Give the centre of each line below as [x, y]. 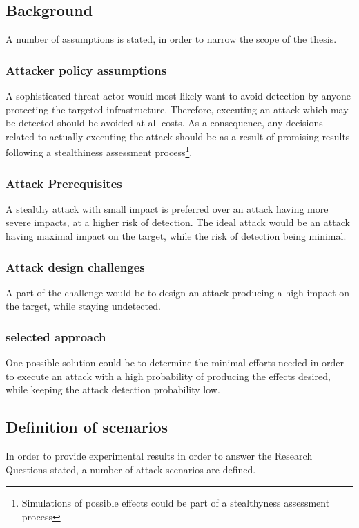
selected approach [56, 336]
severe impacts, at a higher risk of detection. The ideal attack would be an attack [178, 222]
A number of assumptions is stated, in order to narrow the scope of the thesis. [171, 39]
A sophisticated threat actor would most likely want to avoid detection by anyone [178, 96]
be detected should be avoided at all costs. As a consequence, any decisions [164, 123]
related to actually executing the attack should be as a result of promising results [178, 136]
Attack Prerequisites [64, 183]
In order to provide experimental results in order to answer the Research [159, 456]
